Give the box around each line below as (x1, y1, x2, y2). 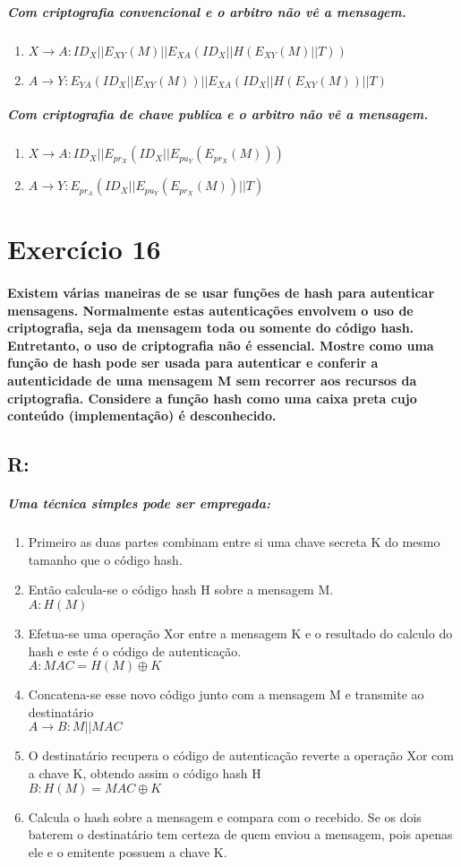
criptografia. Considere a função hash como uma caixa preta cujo (7, 388, 417, 407)
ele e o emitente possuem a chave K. (28, 842, 227, 861)
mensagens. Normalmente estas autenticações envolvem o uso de (7, 300, 414, 319)
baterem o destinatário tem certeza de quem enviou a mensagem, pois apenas (28, 825, 453, 844)
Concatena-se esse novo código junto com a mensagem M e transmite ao (28, 685, 424, 704)
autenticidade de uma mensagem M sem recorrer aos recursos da (7, 371, 417, 390)
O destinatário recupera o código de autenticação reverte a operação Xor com (28, 746, 454, 765)
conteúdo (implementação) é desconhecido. (7, 406, 277, 425)
